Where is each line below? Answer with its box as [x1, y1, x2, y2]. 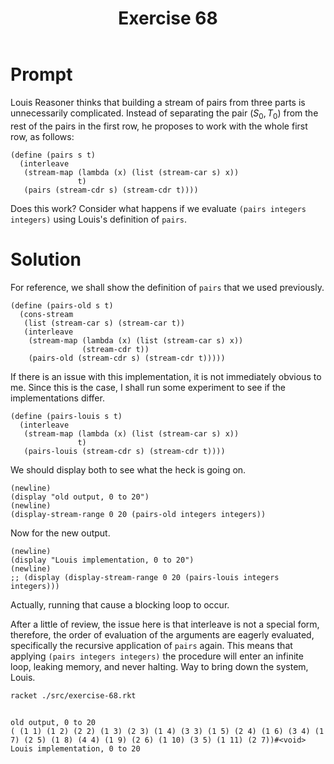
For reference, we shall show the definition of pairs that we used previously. [10, 281, 325, 293]
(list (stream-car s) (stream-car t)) [23, 318, 186, 328]
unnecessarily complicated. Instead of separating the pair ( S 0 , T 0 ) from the [10, 107, 319, 121]
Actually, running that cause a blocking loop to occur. [10, 598, 230, 611]
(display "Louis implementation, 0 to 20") [10, 555, 195, 565]
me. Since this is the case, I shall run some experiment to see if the [10, 381, 286, 393]
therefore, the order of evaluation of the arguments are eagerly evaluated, [10, 628, 315, 641]
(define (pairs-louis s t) [10, 411, 123, 421]
